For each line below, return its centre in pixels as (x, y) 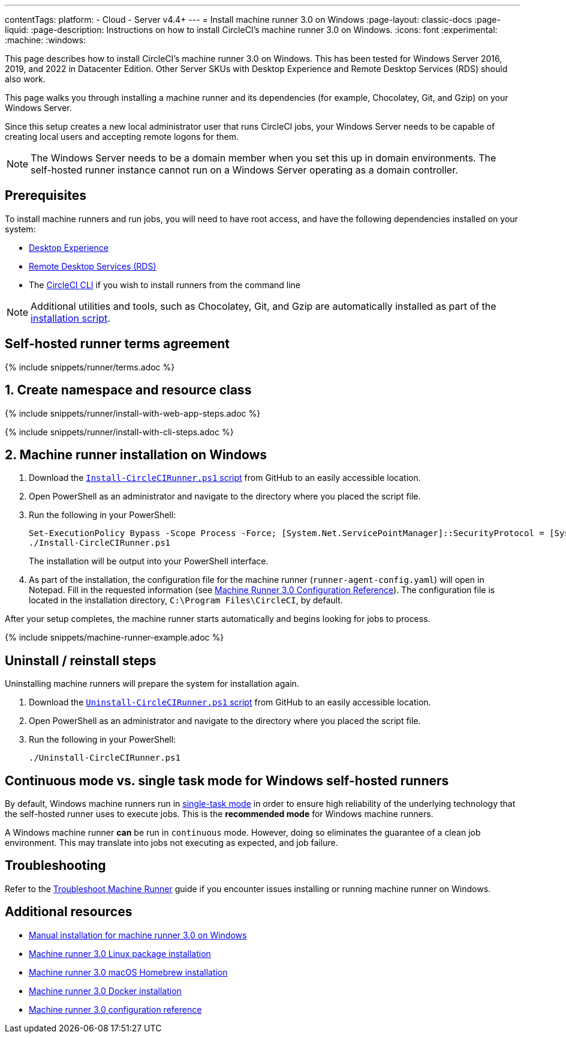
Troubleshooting (55, 866)
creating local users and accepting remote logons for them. (122, 137)
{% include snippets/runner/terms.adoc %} (90, 367)
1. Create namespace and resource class (128, 390)
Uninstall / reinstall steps (81, 660)
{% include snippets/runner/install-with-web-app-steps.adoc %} (133, 413)
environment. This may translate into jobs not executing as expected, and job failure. (171, 843)
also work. (25, 79)
